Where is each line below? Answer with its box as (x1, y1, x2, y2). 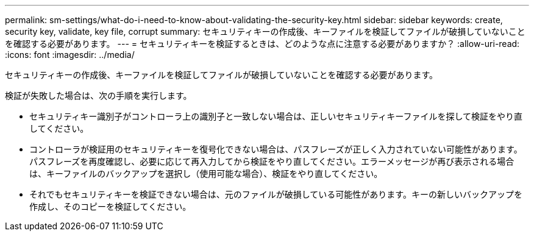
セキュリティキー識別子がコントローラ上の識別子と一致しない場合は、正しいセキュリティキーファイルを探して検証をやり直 (29, 111, 523, 121)
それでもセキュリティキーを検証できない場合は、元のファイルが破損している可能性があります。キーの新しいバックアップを (29, 189, 522, 199)
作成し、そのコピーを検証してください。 (29, 201, 191, 212)
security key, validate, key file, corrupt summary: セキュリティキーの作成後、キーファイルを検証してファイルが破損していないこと (5, 26, 525, 37)
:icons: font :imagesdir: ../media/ (5, 49, 135, 60)
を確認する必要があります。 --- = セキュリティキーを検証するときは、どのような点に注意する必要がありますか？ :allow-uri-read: (5, 38, 520, 49)
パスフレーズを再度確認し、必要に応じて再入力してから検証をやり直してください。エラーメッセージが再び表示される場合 (29, 156, 514, 166)
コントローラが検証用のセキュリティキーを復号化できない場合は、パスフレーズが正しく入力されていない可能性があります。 (29, 144, 522, 154)
